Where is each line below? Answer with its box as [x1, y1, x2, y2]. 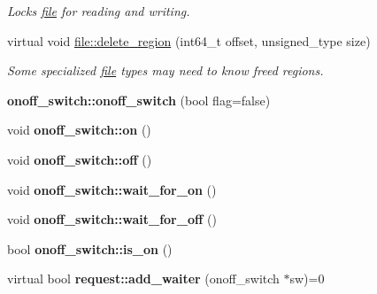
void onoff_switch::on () [7, 120, 151, 139]
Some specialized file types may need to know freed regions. [7, 61, 324, 80]
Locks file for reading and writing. [7, 2, 190, 19]
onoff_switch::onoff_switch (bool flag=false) [7, 90, 271, 109]
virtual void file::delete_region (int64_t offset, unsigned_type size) [7, 31, 371, 50]
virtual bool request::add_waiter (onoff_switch [7, 269, 280, 288]
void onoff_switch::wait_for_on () [7, 180, 217, 198]
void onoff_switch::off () [7, 150, 152, 168]
